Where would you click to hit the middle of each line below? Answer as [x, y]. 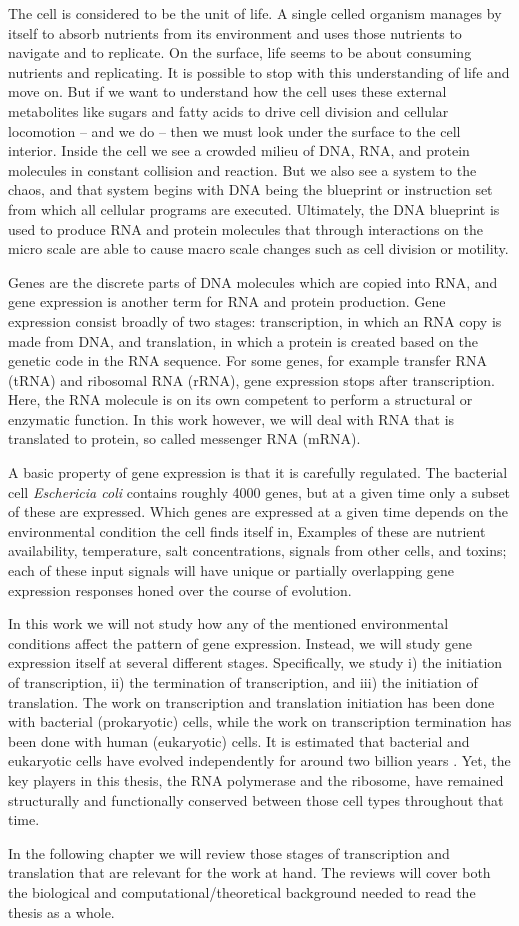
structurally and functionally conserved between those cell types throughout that [256, 799]
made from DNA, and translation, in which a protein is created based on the [243, 340]
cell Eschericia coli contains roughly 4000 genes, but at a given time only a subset [259, 491]
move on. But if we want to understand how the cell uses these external [227, 91]
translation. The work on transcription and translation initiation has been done [251, 701]
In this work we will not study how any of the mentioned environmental [228, 623]
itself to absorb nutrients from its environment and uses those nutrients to [235, 32]
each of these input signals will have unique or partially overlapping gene [231, 570]
